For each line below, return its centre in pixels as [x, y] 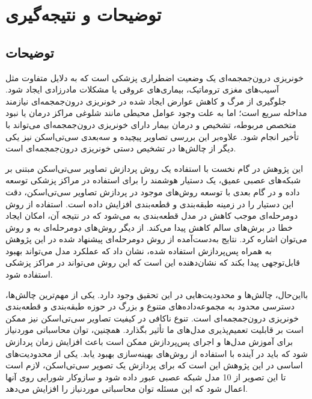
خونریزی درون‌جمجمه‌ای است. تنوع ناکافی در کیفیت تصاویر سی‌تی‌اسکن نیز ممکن [152, 318]
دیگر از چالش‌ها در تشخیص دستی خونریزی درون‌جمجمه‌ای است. [121, 148]
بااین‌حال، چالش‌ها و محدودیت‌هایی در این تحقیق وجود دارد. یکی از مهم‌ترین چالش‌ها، [157, 294]
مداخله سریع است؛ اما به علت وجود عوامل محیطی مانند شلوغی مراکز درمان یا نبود [156, 113]
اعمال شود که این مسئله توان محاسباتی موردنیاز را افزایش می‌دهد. [127, 388]
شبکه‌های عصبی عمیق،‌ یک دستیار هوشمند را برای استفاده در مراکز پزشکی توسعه [153, 180]
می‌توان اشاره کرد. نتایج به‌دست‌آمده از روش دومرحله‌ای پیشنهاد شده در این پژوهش [156, 239]
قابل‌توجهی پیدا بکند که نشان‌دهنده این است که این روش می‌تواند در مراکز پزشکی [153, 262]
